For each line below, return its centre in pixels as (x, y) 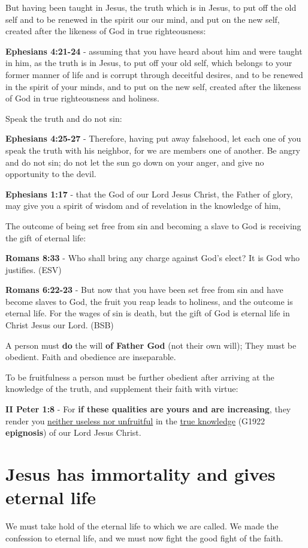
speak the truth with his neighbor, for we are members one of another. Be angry (153, 150)
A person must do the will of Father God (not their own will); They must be (151, 345)
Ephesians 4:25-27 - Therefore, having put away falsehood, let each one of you (153, 138)
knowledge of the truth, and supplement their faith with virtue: (122, 389)
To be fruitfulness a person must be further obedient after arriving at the (140, 377)
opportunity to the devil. (51, 174)
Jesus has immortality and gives (141, 474)
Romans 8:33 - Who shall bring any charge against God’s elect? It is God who (153, 258)
